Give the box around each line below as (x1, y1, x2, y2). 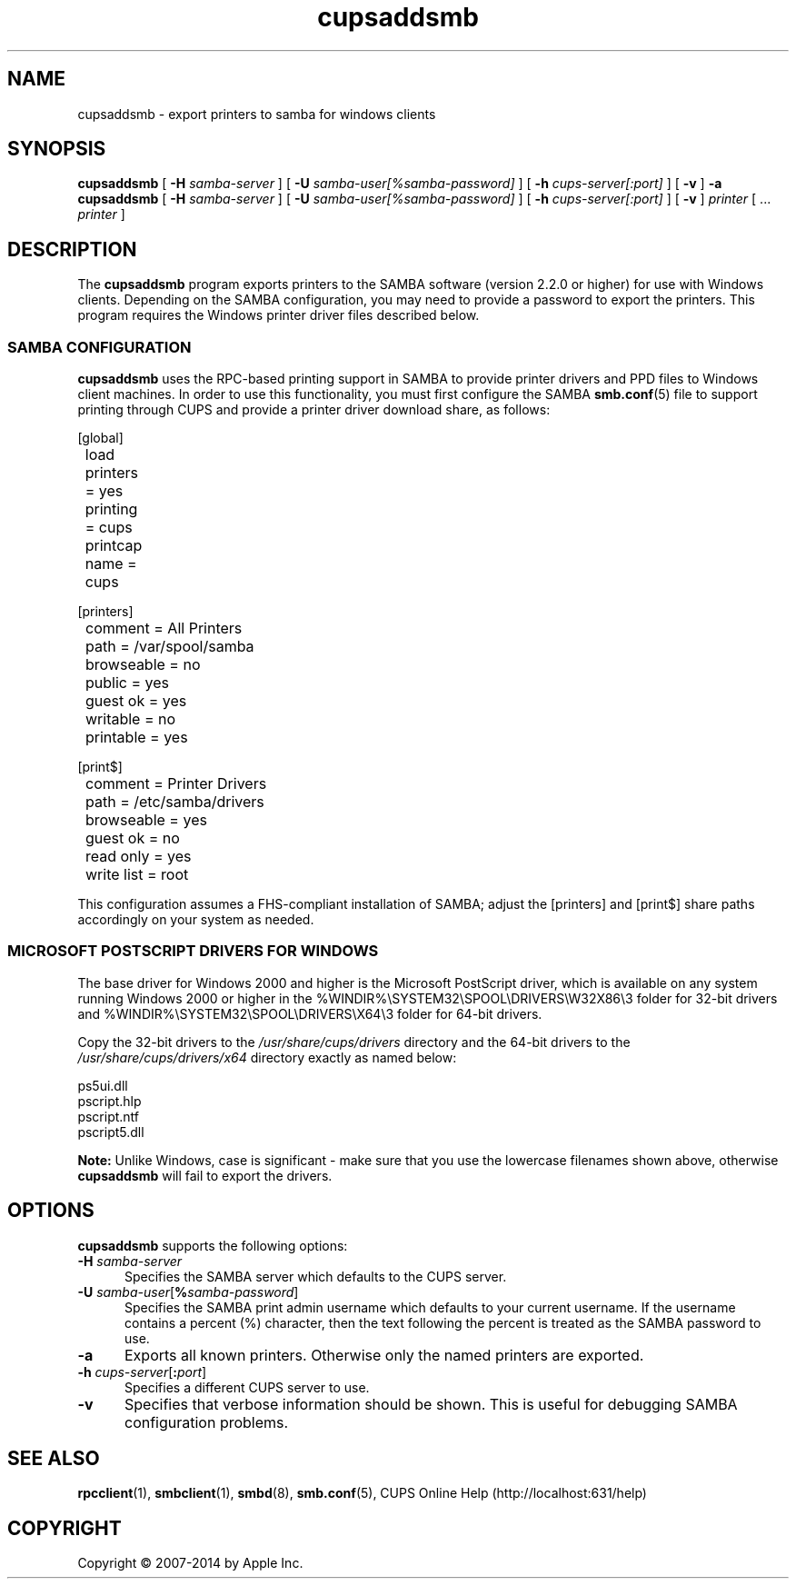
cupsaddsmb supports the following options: (77, 1237, 348, 1253)
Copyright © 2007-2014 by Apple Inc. (77, 1555, 303, 1571)
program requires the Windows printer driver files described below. (77, 307, 480, 324)
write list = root (85, 865, 189, 884)
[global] (77, 430, 124, 446)
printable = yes (85, 728, 188, 747)
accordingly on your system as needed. (77, 912, 314, 928)
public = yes (85, 673, 169, 693)
